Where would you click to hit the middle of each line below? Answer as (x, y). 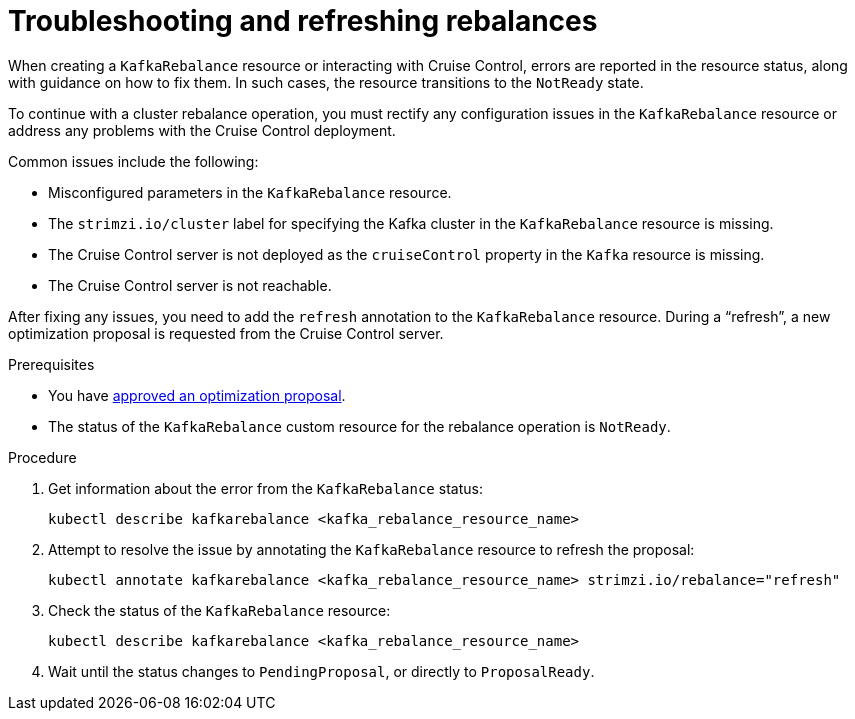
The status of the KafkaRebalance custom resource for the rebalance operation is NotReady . (359, 426)
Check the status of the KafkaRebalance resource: (219, 610)
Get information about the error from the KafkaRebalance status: (265, 488)
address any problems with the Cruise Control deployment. (202, 130)
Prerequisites (51, 364)
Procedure (42, 457)
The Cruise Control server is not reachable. (190, 285)
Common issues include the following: (133, 161)
